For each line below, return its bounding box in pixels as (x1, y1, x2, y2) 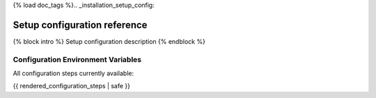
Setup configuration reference (13, 19, 148, 31)
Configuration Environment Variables (13, 54, 142, 64)
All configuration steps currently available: (13, 70, 134, 78)
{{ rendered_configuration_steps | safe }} (13, 82, 131, 90)
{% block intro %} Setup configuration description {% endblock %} (13, 37, 205, 45)
